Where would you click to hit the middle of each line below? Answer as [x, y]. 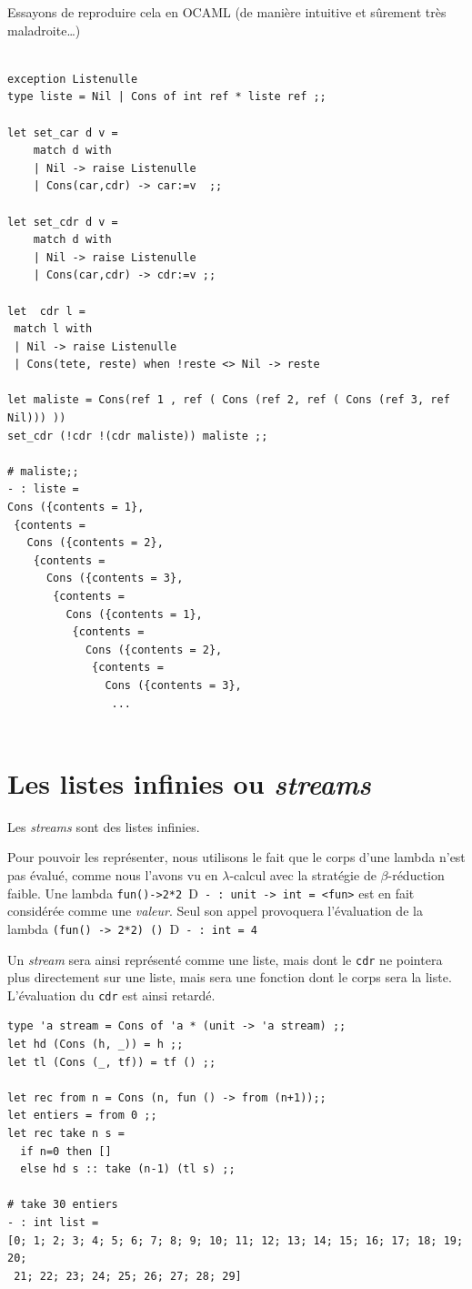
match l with [53, 329]
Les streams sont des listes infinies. [104, 826]
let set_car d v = [63, 132]
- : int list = [53, 1223]
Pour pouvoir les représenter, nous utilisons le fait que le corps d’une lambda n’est [236, 857]
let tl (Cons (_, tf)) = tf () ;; [112, 1062]
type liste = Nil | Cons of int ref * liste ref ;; [167, 97]
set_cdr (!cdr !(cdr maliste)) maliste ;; [138, 436]
